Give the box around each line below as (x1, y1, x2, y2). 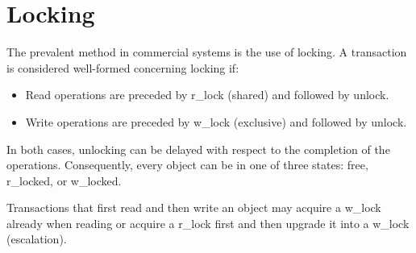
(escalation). (6, 230, 67, 247)
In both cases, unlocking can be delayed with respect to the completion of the (6, 140, 390, 157)
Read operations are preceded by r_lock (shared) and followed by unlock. (25, 86, 389, 103)
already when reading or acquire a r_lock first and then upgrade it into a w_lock (6, 214, 410, 231)
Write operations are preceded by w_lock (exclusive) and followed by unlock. (25, 113, 407, 130)
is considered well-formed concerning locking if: (6, 59, 239, 76)
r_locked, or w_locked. (6, 172, 122, 189)
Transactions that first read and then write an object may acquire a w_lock (6, 199, 381, 216)
